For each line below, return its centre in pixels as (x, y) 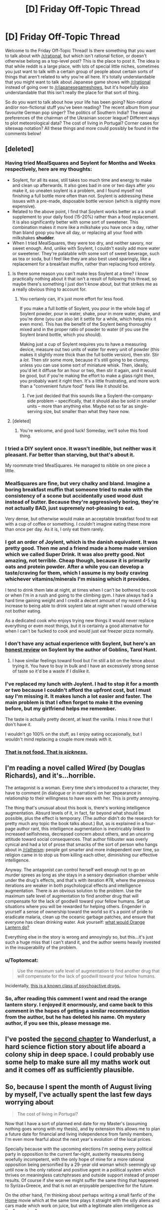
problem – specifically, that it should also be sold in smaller (97, 401)
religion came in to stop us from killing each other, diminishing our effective (82, 855)
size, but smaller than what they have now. (87, 411)
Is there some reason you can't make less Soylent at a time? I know (80, 273)
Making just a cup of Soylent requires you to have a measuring (83, 344)
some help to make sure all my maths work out (78, 1062)
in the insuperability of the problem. (41, 947)
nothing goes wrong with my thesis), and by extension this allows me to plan (82, 1129)
